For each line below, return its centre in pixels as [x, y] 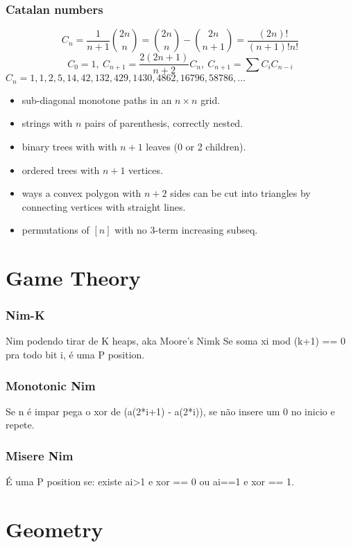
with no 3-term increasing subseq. [186, 230]
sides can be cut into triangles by [240, 193]
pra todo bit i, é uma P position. [75, 355]
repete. [20, 425]
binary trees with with [69, 146]
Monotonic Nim [51, 385]
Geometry [54, 529]
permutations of [55, 230]
